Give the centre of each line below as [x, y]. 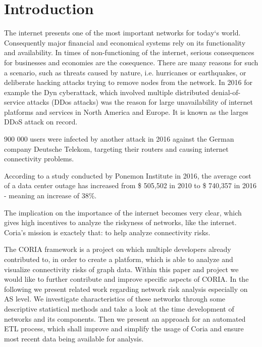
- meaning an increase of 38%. [50, 196]
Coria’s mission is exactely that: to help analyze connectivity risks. [107, 232]
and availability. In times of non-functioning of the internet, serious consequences [129, 52]
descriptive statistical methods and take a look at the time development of [119, 308]
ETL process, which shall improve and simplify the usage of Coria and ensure [124, 329]
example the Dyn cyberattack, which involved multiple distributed [107, 92]
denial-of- [226, 92]
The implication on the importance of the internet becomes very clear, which [123, 212]
